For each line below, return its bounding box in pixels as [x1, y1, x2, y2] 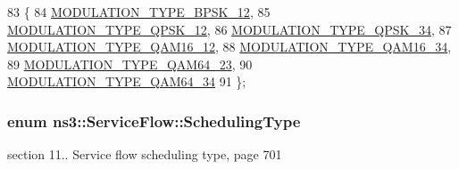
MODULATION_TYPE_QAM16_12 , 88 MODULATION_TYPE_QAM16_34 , [7, 37, 452, 56]
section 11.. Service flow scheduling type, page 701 [7, 145, 282, 164]
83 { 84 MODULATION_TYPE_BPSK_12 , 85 [7, 3, 271, 20]
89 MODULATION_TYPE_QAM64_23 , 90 [7, 54, 253, 73]
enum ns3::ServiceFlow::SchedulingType [7, 109, 301, 132]
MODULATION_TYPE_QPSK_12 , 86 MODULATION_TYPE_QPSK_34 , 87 [7, 20, 452, 38]
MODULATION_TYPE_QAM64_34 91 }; [7, 72, 246, 91]
